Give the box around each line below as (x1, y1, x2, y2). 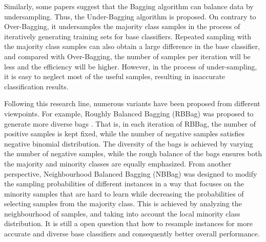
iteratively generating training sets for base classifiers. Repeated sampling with (4, 31, 251, 41)
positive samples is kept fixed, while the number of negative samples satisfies (4, 128, 244, 139)
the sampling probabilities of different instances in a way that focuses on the (4, 178, 244, 189)
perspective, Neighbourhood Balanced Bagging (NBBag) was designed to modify (4, 168, 257, 179)
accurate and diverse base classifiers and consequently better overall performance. (4, 228, 260, 239)
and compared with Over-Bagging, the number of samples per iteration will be (4, 51, 251, 61)
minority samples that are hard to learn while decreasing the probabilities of (4, 188, 244, 199)
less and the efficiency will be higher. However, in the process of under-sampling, (4, 61, 257, 71)
